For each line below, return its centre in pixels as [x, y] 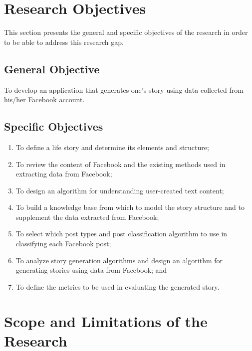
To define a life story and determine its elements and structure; [112, 147]
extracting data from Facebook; [64, 174]
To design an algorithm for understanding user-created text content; [120, 190]
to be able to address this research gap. [64, 42]
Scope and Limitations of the [106, 321]
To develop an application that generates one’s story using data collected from [124, 89]
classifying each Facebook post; [63, 244]
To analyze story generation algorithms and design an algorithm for [119, 260]
